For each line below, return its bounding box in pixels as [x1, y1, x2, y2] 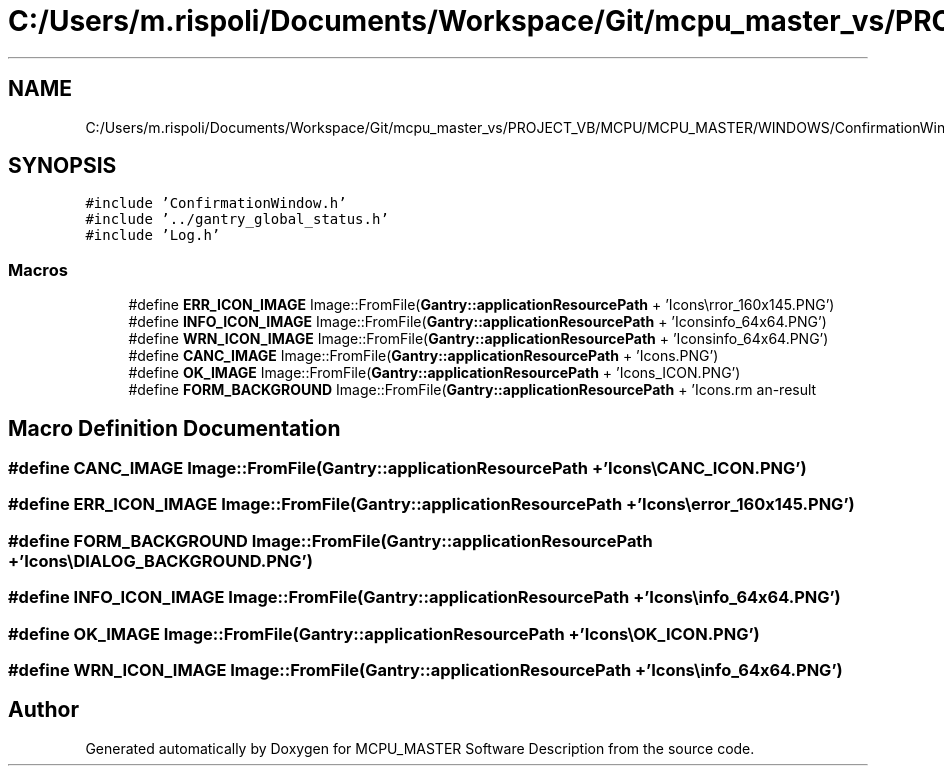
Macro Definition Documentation [8, 415, 341, 441]
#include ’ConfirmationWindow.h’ [85, 195, 347, 212]
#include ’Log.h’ [85, 227, 221, 244]
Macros [8, 259, 68, 280]
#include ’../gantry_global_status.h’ [85, 211, 389, 228]
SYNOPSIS [8, 153, 117, 179]
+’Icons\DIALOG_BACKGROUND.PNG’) [8, 550, 313, 571]
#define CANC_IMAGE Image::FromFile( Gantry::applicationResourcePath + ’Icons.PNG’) [128, 347, 719, 365]
